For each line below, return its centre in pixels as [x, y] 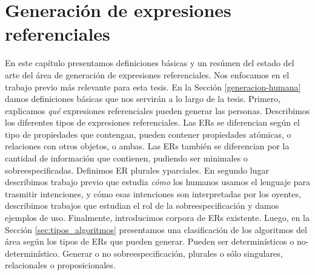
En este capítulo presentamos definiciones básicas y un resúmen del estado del [150, 63]
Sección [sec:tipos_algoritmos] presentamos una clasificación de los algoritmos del [156, 229]
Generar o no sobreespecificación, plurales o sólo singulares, [173, 253]
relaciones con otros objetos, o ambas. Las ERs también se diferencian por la [147, 146]
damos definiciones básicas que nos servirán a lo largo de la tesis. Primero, [143, 99]
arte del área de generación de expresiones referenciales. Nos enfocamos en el [147, 74]
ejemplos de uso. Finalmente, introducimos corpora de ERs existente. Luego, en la [157, 218]
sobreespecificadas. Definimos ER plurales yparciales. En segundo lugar [137, 170]
